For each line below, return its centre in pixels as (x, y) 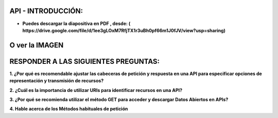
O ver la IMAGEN (37, 45)
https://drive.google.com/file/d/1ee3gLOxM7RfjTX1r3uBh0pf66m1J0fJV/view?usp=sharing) (124, 30)
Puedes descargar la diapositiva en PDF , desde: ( (76, 23)
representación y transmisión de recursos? (57, 81)
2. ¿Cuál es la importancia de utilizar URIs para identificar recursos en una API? (96, 90)
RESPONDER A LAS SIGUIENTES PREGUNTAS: (84, 61)
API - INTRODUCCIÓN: (46, 11)
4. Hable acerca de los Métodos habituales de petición (69, 109)
